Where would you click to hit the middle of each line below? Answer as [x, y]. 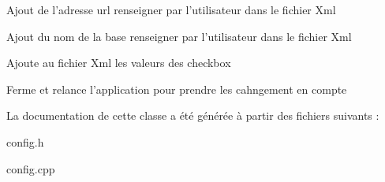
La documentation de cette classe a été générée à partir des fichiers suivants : [193, 115]
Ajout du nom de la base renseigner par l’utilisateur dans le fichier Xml [179, 36]
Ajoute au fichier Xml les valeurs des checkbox [119, 63]
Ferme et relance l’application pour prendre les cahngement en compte [177, 89]
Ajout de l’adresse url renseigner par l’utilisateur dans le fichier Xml [171, 9]
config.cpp [31, 168]
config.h [25, 141]
